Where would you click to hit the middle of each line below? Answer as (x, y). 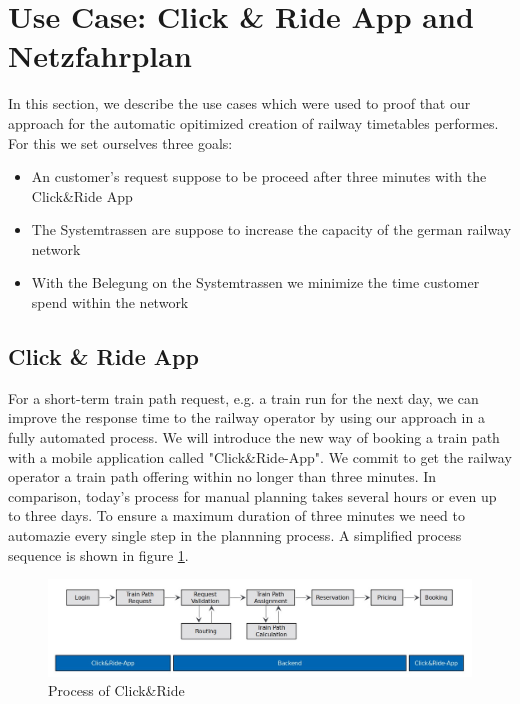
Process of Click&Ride (116, 690)
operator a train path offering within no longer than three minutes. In (222, 476)
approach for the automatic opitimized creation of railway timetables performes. (253, 122)
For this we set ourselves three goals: (120, 142)
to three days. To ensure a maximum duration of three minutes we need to (236, 515)
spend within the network (110, 302)
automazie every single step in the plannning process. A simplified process (235, 535)
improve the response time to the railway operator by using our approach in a (246, 417)
